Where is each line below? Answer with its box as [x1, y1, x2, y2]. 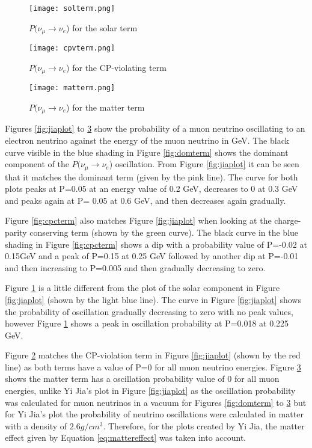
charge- [274, 214, 301, 227]
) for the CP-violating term [66, 61, 167, 73]
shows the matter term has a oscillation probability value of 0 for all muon [5, 372, 280, 385]
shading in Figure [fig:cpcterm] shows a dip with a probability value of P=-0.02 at [5, 238, 307, 250]
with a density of [5, 419, 67, 432]
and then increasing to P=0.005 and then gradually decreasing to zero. [5, 261, 266, 274]
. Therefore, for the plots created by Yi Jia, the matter [103, 419, 305, 432]
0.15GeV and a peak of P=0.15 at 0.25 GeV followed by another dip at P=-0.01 [5, 250, 299, 262]
